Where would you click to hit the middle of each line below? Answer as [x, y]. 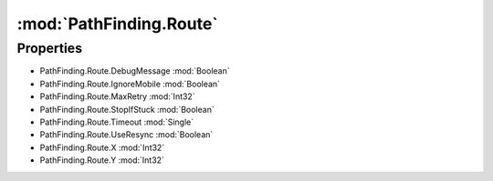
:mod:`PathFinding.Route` [117, 24]
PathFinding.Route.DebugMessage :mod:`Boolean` [135, 71]
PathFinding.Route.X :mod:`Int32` [102, 147]
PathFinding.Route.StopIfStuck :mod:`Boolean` [127, 109]
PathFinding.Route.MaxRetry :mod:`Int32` [117, 96]
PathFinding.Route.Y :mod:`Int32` [102, 160]
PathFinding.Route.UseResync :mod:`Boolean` [126, 135]
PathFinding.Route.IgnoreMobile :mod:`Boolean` [130, 84]
